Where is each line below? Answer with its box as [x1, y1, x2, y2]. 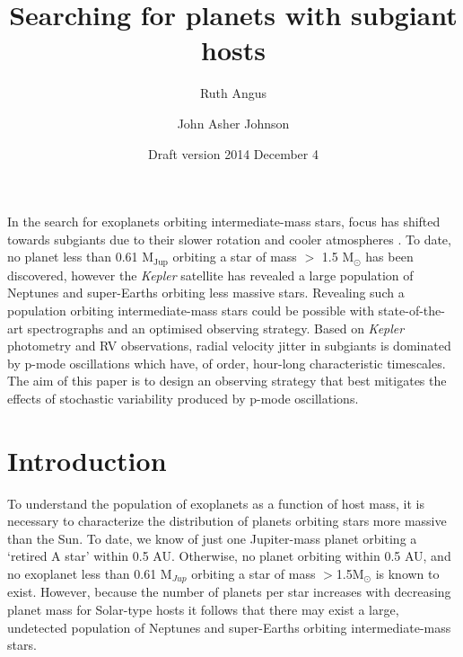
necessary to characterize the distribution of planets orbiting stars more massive [7, 511, 447, 530]
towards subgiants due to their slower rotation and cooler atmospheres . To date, [7, 229, 451, 248]
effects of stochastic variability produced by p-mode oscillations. [7, 388, 359, 407]
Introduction [7, 441, 167, 478]
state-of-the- [378, 300, 445, 319]
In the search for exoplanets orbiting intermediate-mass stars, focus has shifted [7, 212, 441, 231]
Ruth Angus [199, 84, 267, 102]
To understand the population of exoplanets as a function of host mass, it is [7, 493, 424, 512]
